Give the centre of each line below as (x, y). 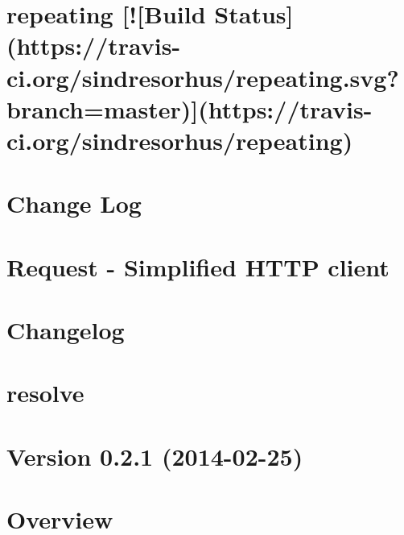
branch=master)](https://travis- (190, 108)
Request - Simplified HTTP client (198, 266)
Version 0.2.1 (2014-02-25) (155, 456)
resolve (45, 393)
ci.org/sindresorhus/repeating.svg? (203, 77)
